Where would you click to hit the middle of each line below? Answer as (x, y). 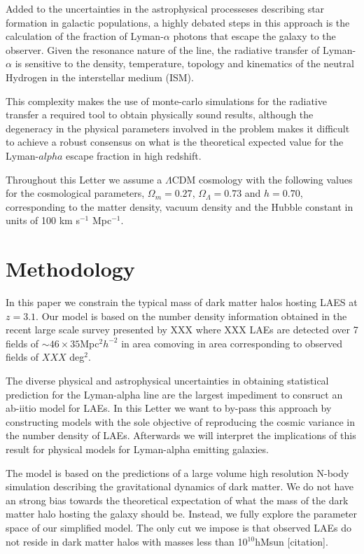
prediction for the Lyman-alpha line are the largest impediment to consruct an (174, 394)
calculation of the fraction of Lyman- (85, 36)
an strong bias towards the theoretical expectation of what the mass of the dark (177, 500)
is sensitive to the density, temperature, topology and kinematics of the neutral (184, 63)
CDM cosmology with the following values (262, 179)
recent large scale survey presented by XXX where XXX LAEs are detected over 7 (182, 330)
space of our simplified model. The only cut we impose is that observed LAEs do (179, 527)
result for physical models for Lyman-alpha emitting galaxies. (137, 449)
